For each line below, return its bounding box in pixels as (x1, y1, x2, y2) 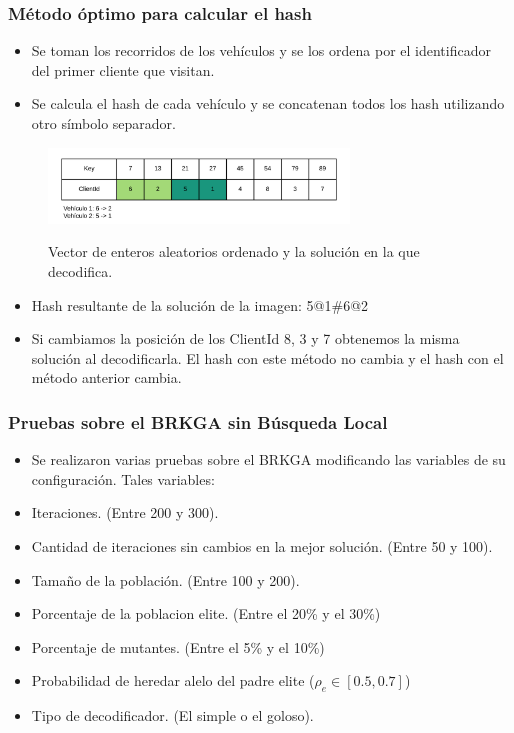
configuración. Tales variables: (31, 468, 215, 489)
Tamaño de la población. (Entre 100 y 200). (31, 569, 300, 590)
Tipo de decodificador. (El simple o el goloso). (31, 705, 314, 726)
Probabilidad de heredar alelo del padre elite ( (31, 670, 315, 691)
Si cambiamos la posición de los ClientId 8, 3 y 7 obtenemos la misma (31, 328, 460, 349)
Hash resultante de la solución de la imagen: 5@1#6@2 (31, 294, 369, 315)
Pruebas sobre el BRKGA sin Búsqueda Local (8, 409, 388, 434)
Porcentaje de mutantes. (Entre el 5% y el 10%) (31, 636, 325, 657)
